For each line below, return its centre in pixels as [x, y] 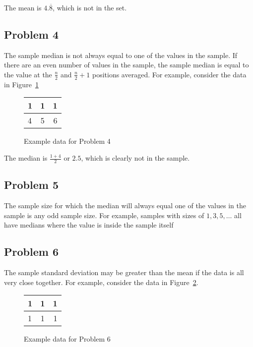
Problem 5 [31, 185]
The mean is [23, 7]
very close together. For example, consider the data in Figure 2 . [101, 282]
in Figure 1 [21, 84]
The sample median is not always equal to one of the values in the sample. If [121, 55]
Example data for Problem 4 [67, 141]
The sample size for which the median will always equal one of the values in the [125, 205]
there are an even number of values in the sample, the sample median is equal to [126, 65]
